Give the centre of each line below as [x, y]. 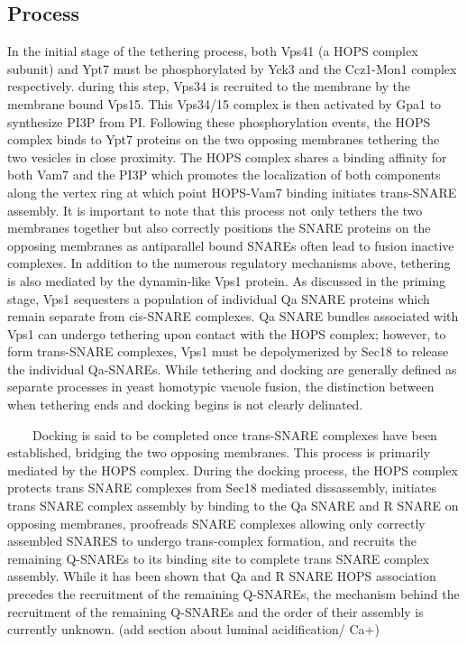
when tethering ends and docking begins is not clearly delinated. [185, 405]
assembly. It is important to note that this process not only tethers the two [215, 210]
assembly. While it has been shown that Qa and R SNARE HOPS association [222, 576]
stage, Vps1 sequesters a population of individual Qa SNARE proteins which [219, 298]
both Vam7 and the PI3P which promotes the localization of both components [224, 175]
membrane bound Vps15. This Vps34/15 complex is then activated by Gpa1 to [224, 103]
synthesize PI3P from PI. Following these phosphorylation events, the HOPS [219, 121]
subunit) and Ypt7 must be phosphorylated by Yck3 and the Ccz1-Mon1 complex [232, 68]
